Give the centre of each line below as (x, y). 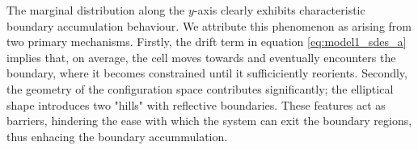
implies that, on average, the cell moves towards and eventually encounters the (201, 57)
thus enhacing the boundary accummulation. (117, 136)
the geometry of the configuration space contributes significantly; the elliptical (200, 88)
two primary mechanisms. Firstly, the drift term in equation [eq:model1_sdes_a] (207, 42)
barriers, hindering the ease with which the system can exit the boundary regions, (209, 121)
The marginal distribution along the (96, 10)
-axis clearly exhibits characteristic (279, 10)
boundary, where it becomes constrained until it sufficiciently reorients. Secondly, (207, 73)
